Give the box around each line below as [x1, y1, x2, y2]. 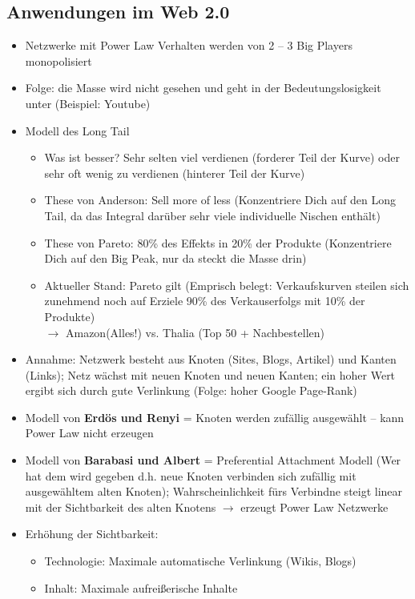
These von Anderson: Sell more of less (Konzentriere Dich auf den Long [44, 191, 396, 208]
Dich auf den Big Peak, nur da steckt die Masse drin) [44, 250, 307, 267]
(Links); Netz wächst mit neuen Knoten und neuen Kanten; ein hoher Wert [25, 366, 396, 383]
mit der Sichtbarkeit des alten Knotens [25, 498, 216, 515]
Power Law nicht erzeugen [25, 424, 154, 441]
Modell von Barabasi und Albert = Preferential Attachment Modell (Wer [25, 452, 401, 468]
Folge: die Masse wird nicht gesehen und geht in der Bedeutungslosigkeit [25, 79, 381, 96]
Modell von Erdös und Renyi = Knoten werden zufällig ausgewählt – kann [25, 408, 405, 425]
